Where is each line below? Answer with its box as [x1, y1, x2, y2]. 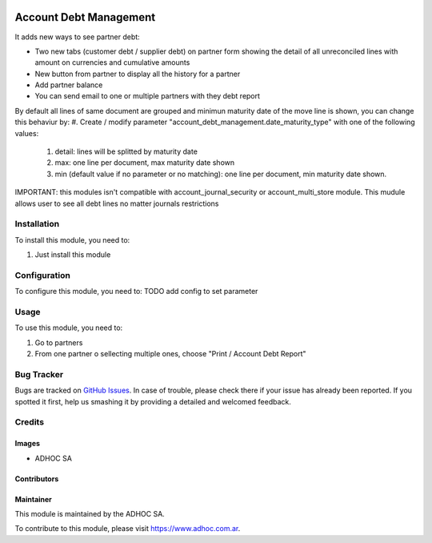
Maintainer [14, 494, 52, 504]
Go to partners [34, 337, 83, 348]
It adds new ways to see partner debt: [14, 32, 140, 42]
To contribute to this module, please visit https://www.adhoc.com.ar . [14, 524, 241, 533]
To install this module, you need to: [14, 235, 130, 244]
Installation [14, 219, 60, 230]
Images [14, 439, 40, 448]
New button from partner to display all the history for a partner [34, 69, 241, 78]
